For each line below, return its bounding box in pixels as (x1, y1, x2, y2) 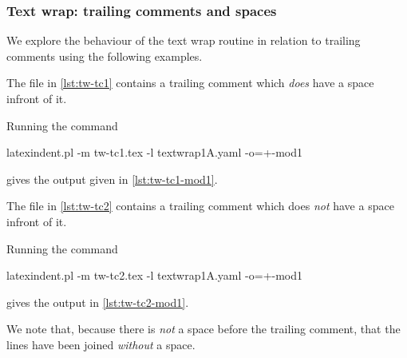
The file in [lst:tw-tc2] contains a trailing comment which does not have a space (6, 197, 394, 214)
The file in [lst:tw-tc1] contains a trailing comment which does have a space (6, 74, 374, 91)
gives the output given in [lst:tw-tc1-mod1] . (6, 170, 218, 187)
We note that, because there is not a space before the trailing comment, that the (6, 320, 401, 337)
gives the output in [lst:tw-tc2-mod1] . (6, 293, 189, 310)
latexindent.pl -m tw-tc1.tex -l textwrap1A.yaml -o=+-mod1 (6, 144, 303, 161)
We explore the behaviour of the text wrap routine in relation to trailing (6, 32, 361, 49)
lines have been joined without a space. (6, 336, 196, 352)
